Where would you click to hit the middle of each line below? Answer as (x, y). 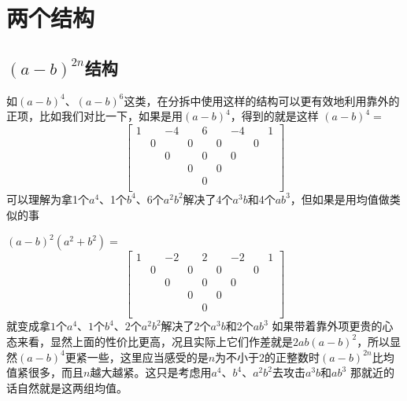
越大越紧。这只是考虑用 (151, 372)
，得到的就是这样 (274, 116)
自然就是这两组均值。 (72, 387)
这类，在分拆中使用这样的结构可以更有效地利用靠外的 (262, 100)
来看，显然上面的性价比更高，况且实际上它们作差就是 (155, 341)
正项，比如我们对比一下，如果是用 (94, 116)
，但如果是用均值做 (340, 199)
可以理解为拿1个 (48, 199)
